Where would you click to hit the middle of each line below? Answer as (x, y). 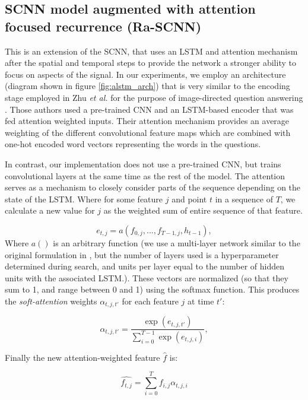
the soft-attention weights (51, 301)
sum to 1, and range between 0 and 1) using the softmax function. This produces (152, 289)
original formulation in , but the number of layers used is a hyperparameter (142, 254)
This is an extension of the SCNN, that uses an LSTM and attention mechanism (151, 51)
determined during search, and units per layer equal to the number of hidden (145, 266)
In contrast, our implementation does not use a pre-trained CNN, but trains (143, 164)
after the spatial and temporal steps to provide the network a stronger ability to (150, 63)
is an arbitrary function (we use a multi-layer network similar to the (177, 242)
